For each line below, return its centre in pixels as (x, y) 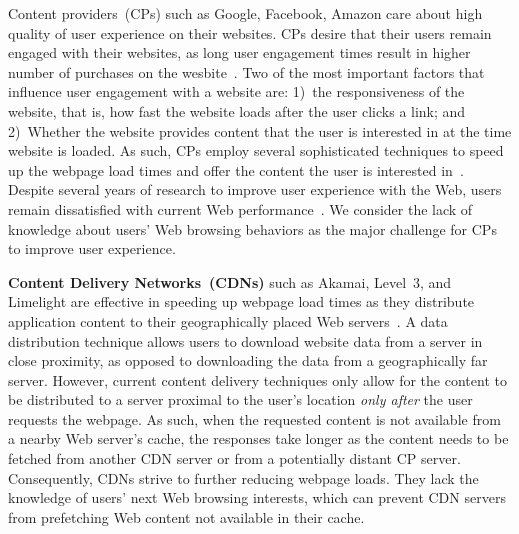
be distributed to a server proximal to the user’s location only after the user (240, 399)
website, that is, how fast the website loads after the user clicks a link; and (237, 110)
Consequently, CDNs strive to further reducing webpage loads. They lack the (243, 477)
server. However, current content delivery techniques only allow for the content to (257, 379)
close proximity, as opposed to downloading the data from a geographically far (248, 360)
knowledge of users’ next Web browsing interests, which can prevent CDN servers (257, 497)
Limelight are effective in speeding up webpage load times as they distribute (241, 301)
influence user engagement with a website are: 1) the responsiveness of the (236, 91)
